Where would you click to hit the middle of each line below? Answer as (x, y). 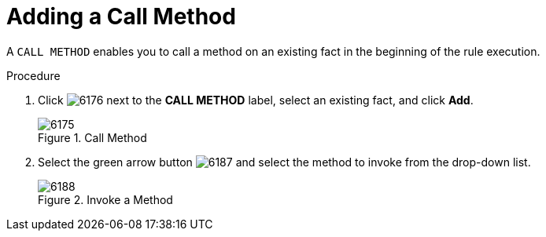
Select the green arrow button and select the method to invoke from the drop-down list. (284, 162)
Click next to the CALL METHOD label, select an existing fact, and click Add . (256, 100)
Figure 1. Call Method (92, 137)
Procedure (33, 75)
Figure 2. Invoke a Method (105, 199)
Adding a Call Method (121, 16)
